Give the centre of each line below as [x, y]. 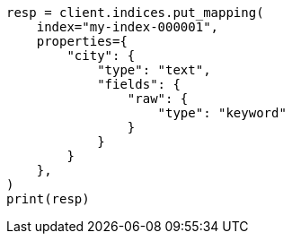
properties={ [82, 41]
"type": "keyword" [222, 113]
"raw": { [158, 99]
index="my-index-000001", [128, 27]
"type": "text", [154, 70]
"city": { [101, 56]
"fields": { [139, 84]
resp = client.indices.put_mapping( [135, 13]
